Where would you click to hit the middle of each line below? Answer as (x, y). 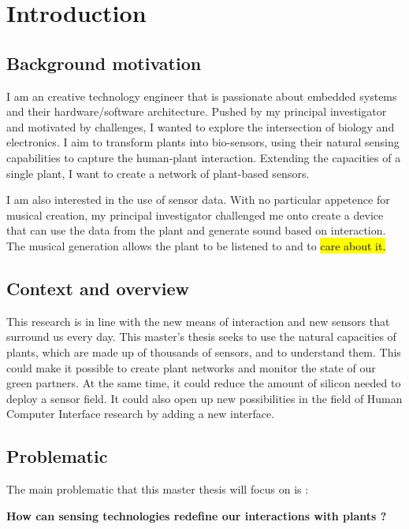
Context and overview (98, 288)
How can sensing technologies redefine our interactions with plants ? (197, 515)
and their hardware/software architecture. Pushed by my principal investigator (197, 111)
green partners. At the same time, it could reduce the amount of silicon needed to (204, 383)
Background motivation (104, 63)
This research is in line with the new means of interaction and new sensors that (198, 321)
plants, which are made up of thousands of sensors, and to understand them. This (204, 351)
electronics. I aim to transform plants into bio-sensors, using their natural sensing (203, 142)
